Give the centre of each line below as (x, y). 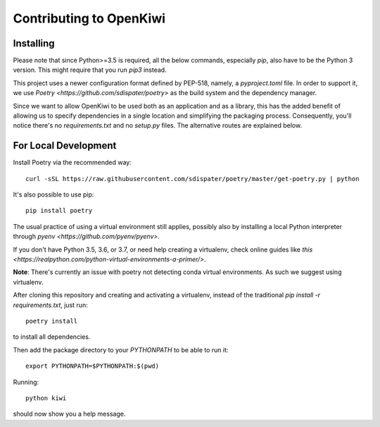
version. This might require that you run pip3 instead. (90, 70)
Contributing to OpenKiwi (89, 18)
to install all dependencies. (52, 337)
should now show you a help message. (69, 414)
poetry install (52, 321)
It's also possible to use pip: (53, 194)
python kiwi (46, 398)
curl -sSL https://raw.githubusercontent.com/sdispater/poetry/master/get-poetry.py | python (192, 179)
